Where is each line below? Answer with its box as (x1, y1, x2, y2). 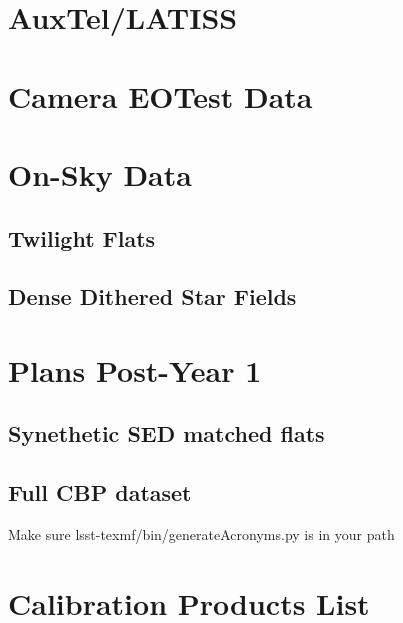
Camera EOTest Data (8, 75, 313, 116)
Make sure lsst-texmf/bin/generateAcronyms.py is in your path (8, 524, 395, 545)
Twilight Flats (8, 222, 156, 253)
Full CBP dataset (8, 477, 192, 508)
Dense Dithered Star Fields (8, 281, 297, 312)
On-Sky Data (8, 153, 192, 194)
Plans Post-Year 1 (8, 349, 262, 390)
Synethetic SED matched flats (8, 418, 325, 449)
